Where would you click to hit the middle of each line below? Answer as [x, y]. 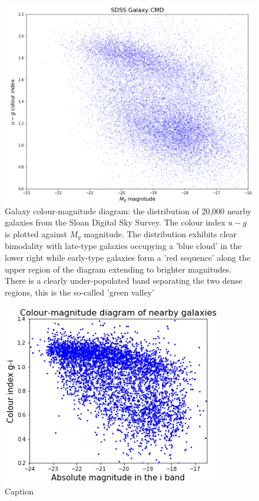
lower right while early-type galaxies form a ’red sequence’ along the [128, 258]
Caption [19, 491]
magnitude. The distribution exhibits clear [160, 234]
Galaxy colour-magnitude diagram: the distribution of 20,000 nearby [128, 210]
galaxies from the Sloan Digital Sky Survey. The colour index [115, 222]
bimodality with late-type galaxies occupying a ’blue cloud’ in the [123, 246]
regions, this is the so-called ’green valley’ [79, 292]
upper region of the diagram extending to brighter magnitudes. [118, 269]
